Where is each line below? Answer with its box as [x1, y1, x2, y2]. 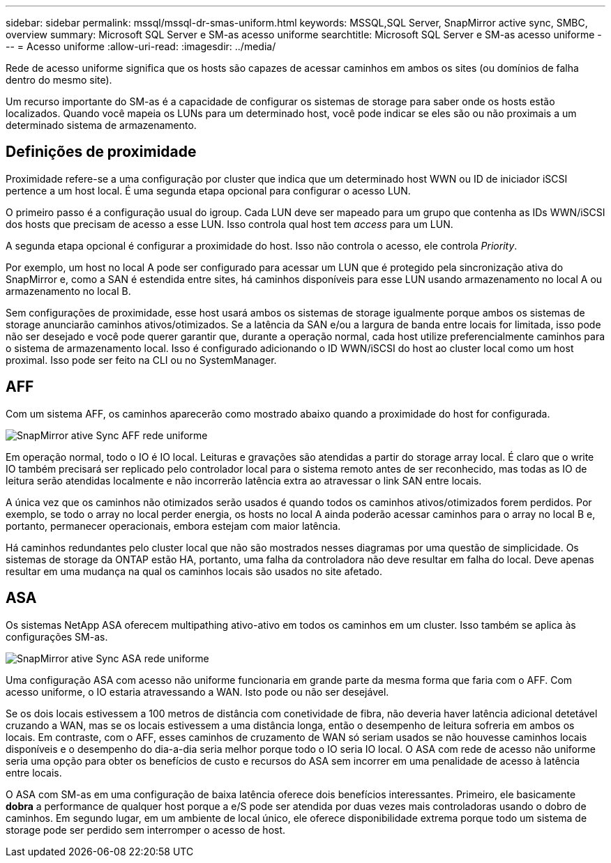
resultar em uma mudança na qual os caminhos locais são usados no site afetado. [6, 565, 382, 577]
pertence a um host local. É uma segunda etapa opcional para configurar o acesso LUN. [6, 184, 411, 197]
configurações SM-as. [6, 630, 108, 643]
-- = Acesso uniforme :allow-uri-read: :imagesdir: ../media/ [6, 40, 276, 52]
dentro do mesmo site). [6, 74, 112, 86]
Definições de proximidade [6, 143, 197, 161]
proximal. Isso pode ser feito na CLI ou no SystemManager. [6, 353, 277, 366]
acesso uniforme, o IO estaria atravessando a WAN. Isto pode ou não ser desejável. [6, 685, 389, 698]
